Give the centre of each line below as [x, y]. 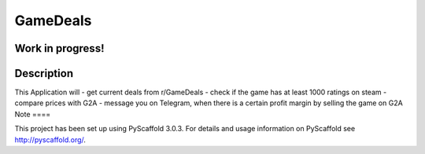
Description [44, 73]
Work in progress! [59, 48]
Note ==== [33, 114]
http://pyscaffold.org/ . [50, 139]
